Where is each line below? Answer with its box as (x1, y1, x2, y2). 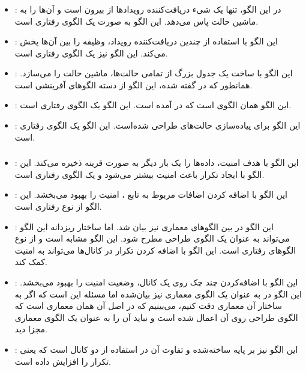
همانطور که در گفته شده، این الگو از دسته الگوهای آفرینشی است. (14, 78, 253, 91)
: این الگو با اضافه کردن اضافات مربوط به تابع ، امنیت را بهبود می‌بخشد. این (14, 188, 287, 201)
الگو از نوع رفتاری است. (14, 200, 102, 212)
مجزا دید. (14, 323, 47, 335)
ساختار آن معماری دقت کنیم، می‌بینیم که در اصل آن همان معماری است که (14, 299, 283, 312)
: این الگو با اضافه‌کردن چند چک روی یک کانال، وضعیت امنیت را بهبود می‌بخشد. (14, 275, 298, 288)
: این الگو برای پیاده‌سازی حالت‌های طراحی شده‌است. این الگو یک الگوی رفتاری (14, 119, 301, 132)
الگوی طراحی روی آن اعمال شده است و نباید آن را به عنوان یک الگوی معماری (14, 311, 298, 323)
